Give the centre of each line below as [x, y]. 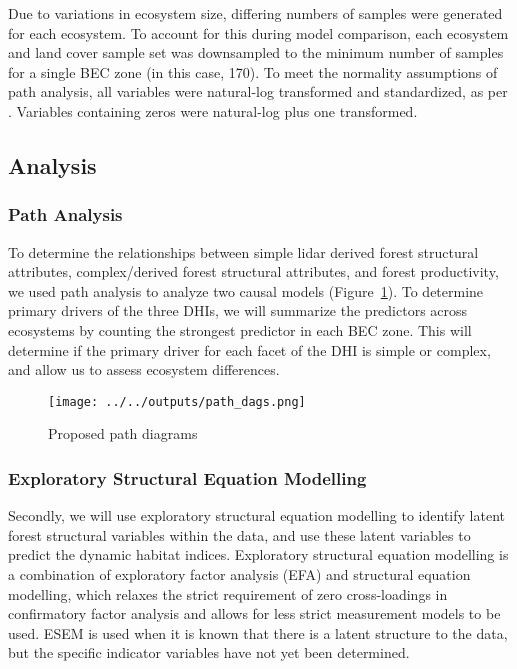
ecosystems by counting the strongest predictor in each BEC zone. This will [240, 329]
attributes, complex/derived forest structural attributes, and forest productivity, [253, 271]
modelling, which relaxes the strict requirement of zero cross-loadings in [228, 593]
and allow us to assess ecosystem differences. [144, 369]
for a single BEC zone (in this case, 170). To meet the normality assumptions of [253, 71]
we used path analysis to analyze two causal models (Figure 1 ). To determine [246, 290]
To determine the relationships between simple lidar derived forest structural [243, 251]
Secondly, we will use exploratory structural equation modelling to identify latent [256, 515]
